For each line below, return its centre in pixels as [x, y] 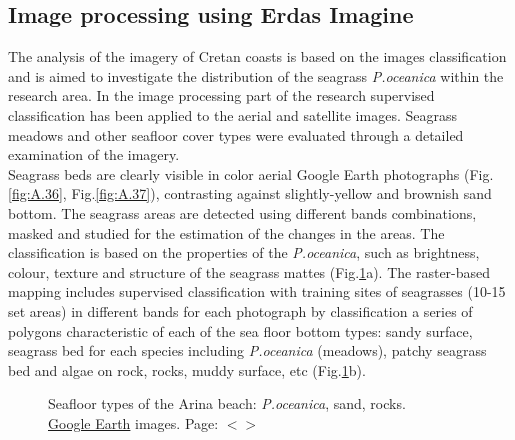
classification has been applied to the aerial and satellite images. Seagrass [232, 114]
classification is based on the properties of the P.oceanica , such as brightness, [244, 252]
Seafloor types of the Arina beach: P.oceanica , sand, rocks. [227, 403]
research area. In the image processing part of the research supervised [221, 95]
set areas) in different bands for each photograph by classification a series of [240, 310]
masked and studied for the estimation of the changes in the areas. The [226, 232]
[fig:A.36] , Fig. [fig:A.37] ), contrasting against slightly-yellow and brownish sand [250, 193]
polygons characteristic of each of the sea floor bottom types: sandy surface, [240, 330]
